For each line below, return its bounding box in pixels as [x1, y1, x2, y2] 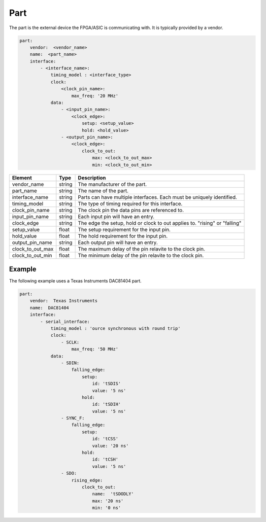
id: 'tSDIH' [92, 402, 121, 407]
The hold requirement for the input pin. [78, 232, 168, 239]
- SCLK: [61, 339, 80, 345]
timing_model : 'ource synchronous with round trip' [50, 326, 181, 331]
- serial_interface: [40, 318, 90, 324]
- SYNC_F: [61, 416, 85, 421]
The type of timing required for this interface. [78, 200, 183, 207]
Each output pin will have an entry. [78, 239, 158, 246]
